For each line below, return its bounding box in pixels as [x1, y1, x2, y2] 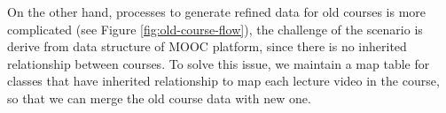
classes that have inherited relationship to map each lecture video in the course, [7, 72, 440, 90]
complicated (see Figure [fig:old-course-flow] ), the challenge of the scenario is [7, 19, 423, 38]
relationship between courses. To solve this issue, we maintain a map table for [7, 54, 430, 72]
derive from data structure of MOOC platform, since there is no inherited [7, 37, 407, 56]
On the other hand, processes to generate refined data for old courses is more [7, 3, 426, 20]
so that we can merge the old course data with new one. [7, 88, 311, 107]
